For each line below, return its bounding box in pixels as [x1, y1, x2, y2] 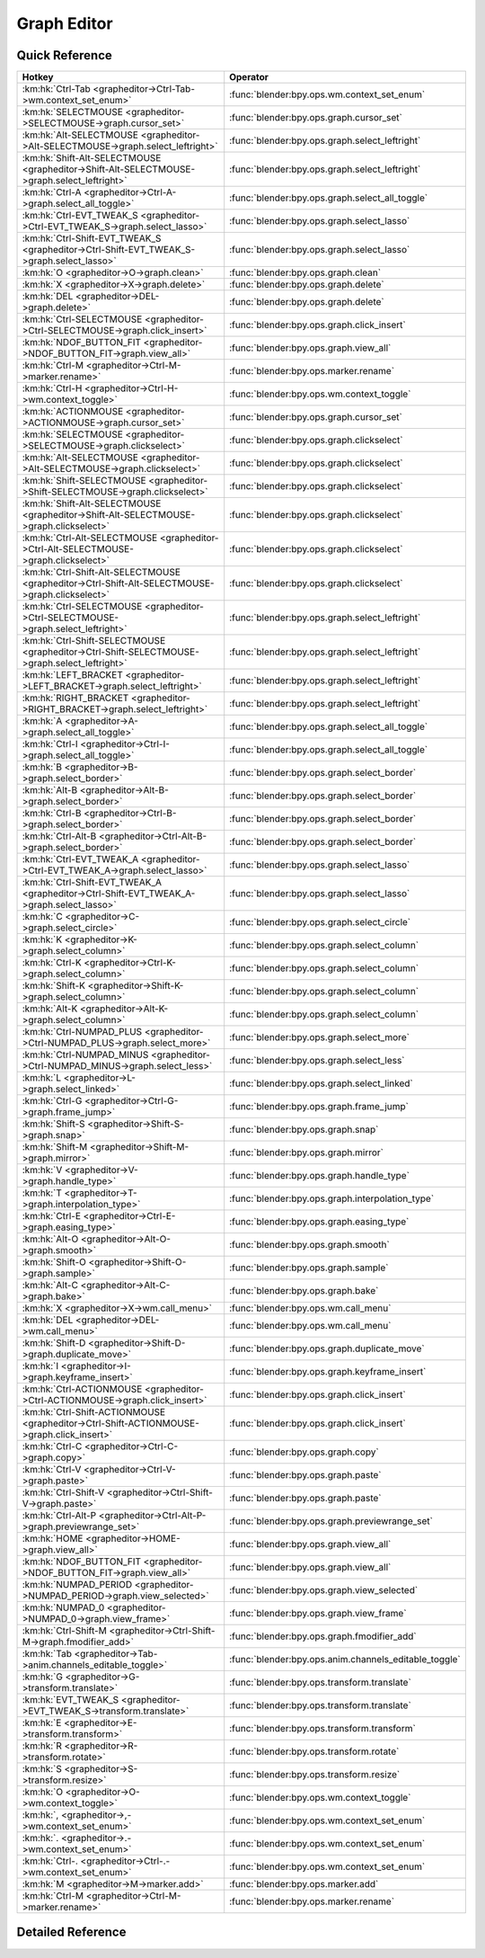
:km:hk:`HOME [22, 1533, 84, 1545]
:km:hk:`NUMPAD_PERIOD [22, 1579, 133, 1591]
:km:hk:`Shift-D [22, 1337, 86, 1349]
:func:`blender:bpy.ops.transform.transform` [229, 1722, 417, 1735]
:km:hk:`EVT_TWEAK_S [22, 1694, 119, 1706]
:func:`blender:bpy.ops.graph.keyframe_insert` [229, 1366, 427, 1378]
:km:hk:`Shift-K [22, 980, 85, 992]
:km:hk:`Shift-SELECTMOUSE [22, 475, 147, 487]
